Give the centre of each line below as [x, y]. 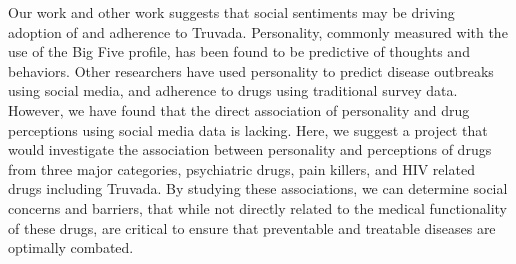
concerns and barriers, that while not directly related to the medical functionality [257, 207]
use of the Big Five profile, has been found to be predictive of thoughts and [239, 51]
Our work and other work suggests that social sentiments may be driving [231, 12]
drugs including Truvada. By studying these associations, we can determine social [258, 188]
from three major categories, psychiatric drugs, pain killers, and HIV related [241, 168]
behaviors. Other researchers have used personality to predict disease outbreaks [251, 70]
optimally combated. [71, 247]
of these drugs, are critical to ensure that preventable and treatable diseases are [252, 227]
